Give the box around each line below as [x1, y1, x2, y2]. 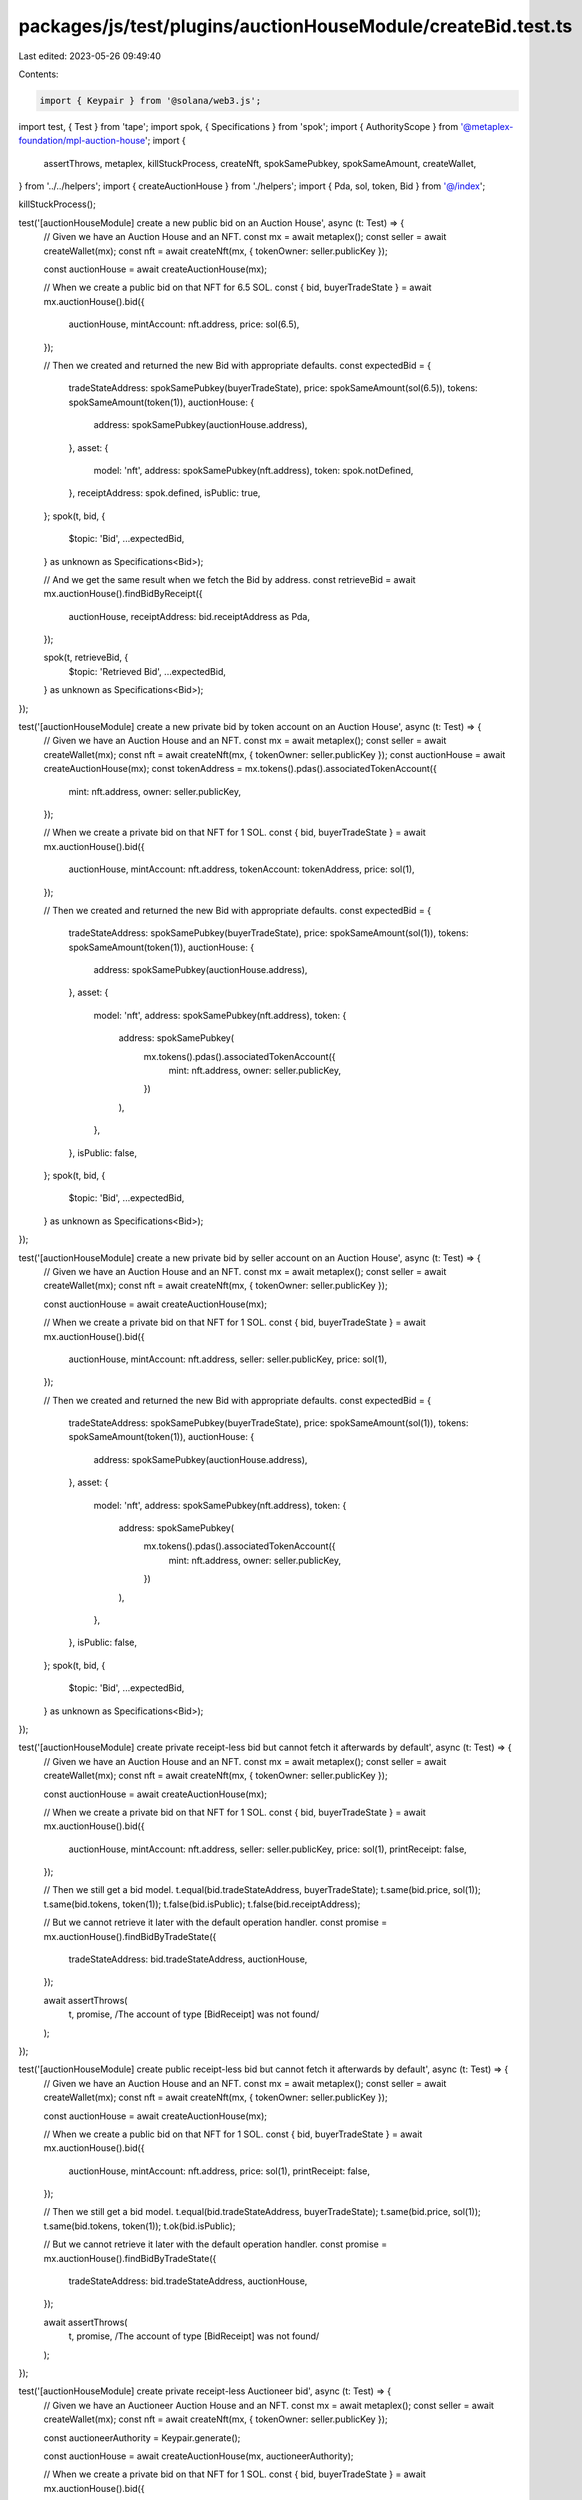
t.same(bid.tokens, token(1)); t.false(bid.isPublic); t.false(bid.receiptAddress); [43, 1898, 361, 1910]
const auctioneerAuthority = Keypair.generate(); [43, 2431, 241, 2444]
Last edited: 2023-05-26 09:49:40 [18, 50, 162, 62]
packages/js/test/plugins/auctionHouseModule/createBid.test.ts [18, 15, 573, 37]
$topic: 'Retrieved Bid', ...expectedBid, [68, 665, 227, 677]
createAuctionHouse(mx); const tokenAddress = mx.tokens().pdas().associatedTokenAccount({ [43, 763, 437, 775]
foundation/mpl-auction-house [18, 135, 146, 147]
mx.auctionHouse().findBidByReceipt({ [43, 588, 203, 600]
